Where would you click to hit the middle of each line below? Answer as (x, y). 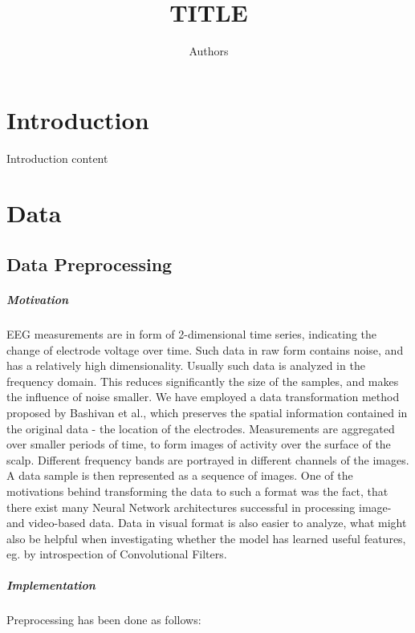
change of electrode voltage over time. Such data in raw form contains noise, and (205, 349)
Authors (209, 51)
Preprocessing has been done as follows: (104, 620)
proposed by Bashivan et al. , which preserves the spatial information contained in (207, 412)
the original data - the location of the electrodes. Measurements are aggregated (201, 428)
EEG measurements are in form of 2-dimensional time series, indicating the (192, 333)
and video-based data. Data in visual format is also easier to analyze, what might (207, 523)
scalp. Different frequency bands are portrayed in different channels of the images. (208, 459)
